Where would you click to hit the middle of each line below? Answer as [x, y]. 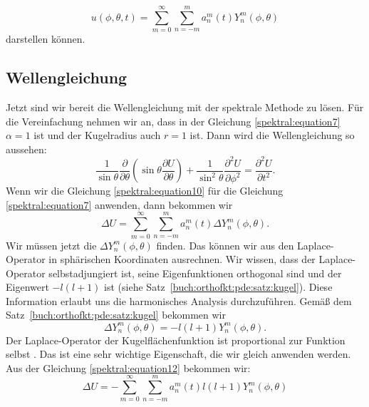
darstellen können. [46, 39]
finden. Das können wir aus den [225, 245]
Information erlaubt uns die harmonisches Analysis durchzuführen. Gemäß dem [179, 300]
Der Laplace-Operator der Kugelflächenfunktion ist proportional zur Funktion [176, 340]
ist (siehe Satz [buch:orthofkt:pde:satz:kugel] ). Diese [218, 287]
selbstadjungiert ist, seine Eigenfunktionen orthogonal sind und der [195, 273]
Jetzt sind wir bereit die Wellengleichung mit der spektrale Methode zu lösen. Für [185, 107]
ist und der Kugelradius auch [97, 135]
